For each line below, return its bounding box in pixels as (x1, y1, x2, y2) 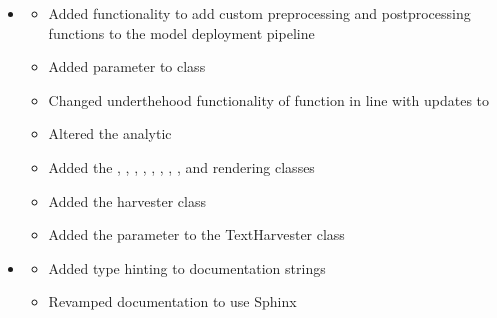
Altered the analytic (48, 123, 172, 144)
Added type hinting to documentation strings (48, 257, 326, 278)
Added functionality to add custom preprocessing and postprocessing (48, 3, 471, 23)
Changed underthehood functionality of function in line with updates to (48, 89, 490, 110)
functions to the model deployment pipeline (48, 22, 315, 43)
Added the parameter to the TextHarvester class (48, 224, 345, 245)
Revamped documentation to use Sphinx (48, 291, 297, 312)
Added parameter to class (48, 56, 206, 77)
